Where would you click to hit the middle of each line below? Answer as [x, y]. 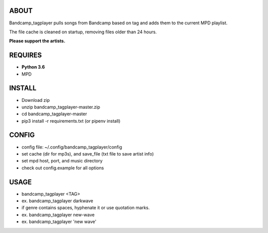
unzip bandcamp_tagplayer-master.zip [61, 107]
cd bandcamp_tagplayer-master [54, 114]
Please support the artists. [37, 41]
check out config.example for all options [63, 168]
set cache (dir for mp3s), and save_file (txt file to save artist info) [88, 154]
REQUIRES [26, 55]
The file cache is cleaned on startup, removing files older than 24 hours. [83, 32]
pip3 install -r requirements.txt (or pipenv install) [71, 121]
